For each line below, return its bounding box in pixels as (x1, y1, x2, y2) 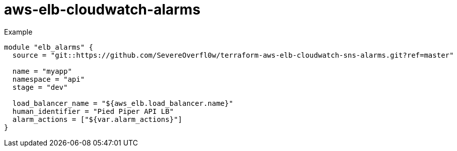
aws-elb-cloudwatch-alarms (4, 1, 201, 18)
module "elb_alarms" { (4, 43, 94, 51)
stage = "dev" (12, 83, 68, 91)
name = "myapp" (12, 67, 72, 75)
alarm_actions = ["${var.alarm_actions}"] (12, 115, 183, 123)
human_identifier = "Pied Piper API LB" (12, 107, 174, 115)
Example (4, 27, 33, 36)
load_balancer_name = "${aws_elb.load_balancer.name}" (12, 99, 234, 107)
